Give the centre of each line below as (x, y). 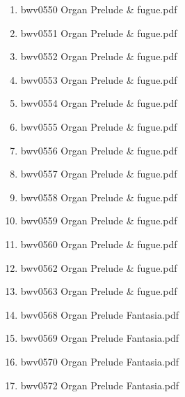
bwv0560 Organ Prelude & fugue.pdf (99, 244)
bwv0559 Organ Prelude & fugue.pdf (99, 221)
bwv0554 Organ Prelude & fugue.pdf (99, 103)
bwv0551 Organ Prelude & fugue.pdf (99, 33)
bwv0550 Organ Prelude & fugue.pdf (99, 9)
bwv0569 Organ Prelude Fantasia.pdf (100, 338)
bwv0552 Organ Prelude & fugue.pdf (99, 56)
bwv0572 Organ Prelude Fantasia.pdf (100, 385)
